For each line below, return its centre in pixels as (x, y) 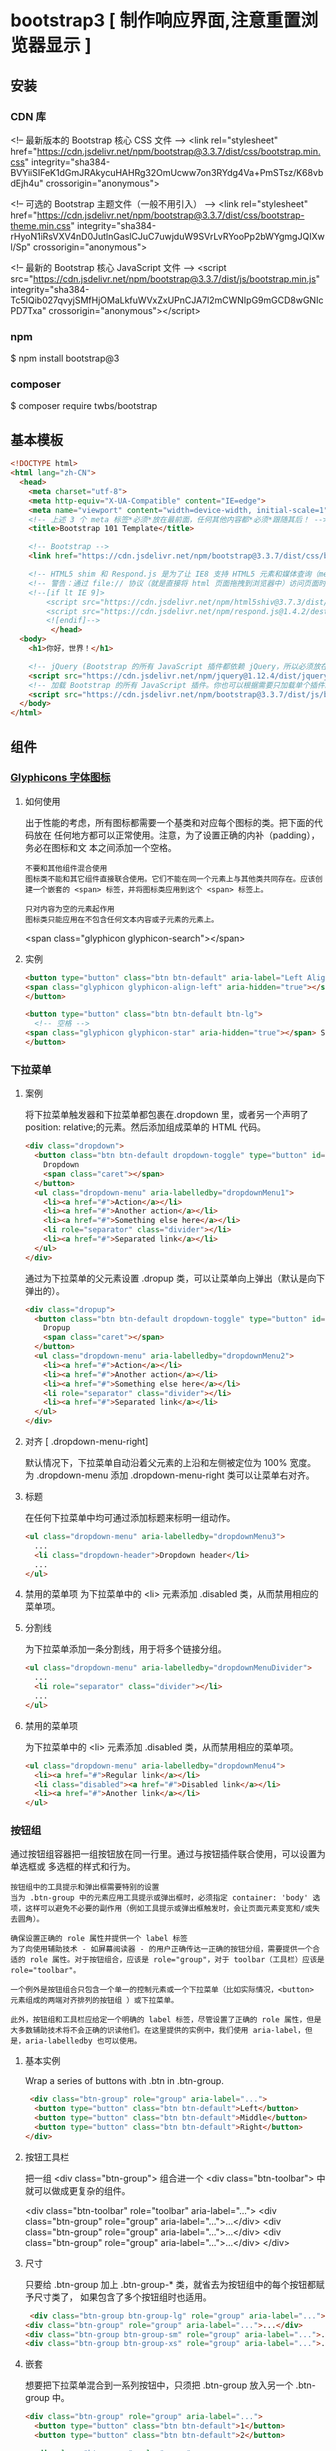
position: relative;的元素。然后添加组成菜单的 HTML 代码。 (145, 1127)
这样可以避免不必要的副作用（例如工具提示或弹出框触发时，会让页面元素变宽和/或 (168, 1909)
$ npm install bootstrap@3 (65, 358)
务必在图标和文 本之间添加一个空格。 (100, 847)
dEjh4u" (27, 183)
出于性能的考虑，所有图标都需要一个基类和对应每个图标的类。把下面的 (169, 822)
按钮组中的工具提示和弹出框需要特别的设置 (85, 1887)
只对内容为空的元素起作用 (69, 909)
